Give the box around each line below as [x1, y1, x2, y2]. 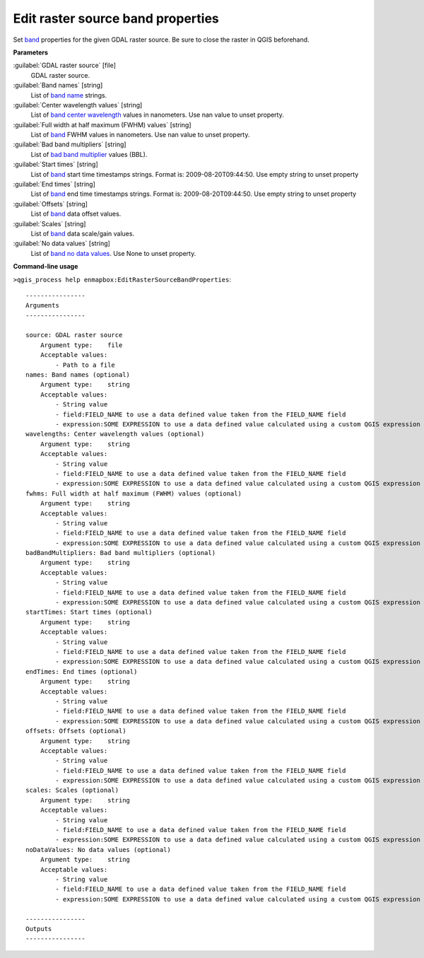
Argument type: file [40, 341, 123, 349]
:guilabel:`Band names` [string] [13, 81, 103, 90]
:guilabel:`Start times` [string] [13, 160, 98, 169]
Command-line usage [13, 262, 78, 271]
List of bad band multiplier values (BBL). [30, 150, 148, 158]
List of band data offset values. [30, 209, 122, 218]
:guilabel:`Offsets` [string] [13, 199, 88, 208]
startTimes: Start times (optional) [25, 608, 153, 617]
